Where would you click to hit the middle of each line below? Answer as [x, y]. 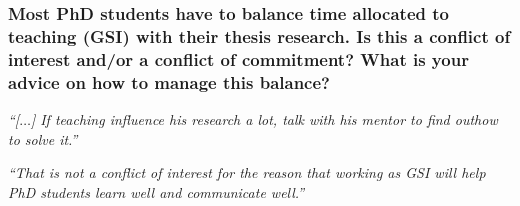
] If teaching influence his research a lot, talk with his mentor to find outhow [264, 118]
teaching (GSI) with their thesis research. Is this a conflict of [259, 35]
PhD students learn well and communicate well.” [156, 191]
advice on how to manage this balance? [169, 81]
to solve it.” [43, 138]
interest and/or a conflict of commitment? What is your [238, 58]
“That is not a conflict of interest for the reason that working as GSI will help [247, 172]
